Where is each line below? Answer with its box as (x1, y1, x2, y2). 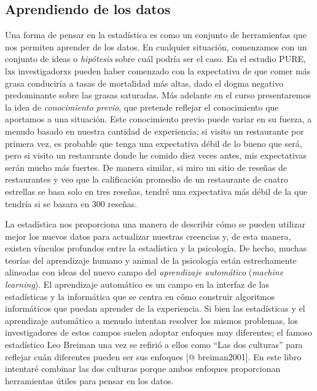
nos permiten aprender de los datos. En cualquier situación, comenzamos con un (5, 40, 307, 53)
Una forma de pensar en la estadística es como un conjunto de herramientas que (5, 28, 307, 41)
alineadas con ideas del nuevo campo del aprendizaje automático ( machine (5, 266, 284, 278)
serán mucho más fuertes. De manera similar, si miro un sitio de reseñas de (5, 160, 288, 173)
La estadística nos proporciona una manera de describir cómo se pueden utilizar (5, 218, 305, 231)
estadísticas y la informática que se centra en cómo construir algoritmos (5, 290, 275, 302)
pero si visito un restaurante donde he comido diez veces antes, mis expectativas (5, 149, 307, 162)
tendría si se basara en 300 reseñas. (5, 197, 138, 210)
